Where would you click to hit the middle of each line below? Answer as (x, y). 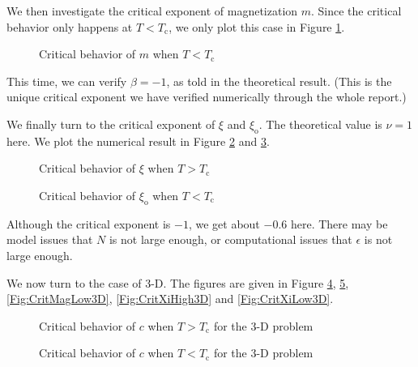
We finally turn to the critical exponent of (111, 124)
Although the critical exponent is (89, 223)
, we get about (224, 223)
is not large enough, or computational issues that (230, 239)
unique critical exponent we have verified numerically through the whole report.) (207, 97)
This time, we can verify (67, 81)
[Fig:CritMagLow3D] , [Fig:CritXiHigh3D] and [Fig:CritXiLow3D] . (170, 299)
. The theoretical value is (320, 124)
